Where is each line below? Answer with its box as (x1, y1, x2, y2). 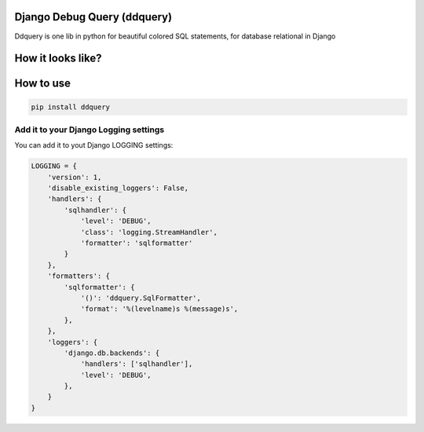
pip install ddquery (31, 102, 110, 112)
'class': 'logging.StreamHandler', (80, 228, 217, 236)
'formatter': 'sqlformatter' (80, 238, 193, 247)
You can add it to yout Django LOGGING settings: (14, 141, 174, 150)
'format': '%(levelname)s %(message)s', (80, 305, 239, 313)
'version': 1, (47, 173, 102, 181)
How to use (14, 77, 71, 90)
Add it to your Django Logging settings (14, 124, 165, 135)
